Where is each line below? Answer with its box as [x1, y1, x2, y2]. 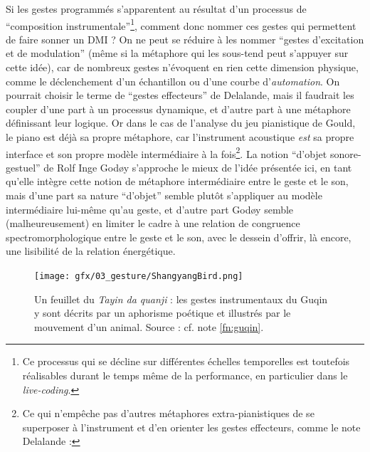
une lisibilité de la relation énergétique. [6, 243, 176, 258]
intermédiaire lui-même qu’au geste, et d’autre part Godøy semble [6, 201, 294, 216]
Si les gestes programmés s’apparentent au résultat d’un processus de [6, 1, 307, 16]
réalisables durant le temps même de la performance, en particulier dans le [22, 368, 348, 383]
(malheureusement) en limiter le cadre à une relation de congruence [6, 216, 300, 231]
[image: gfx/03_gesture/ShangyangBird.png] [34, 271, 243, 281]
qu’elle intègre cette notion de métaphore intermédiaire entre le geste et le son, [6, 174, 349, 189]
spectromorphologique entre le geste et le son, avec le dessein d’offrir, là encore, [6, 229, 351, 244]
